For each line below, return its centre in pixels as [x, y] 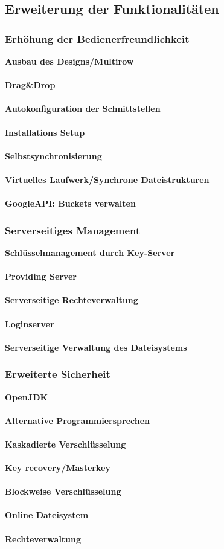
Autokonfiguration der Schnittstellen [83, 108]
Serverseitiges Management [73, 230]
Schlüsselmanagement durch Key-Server [90, 252]
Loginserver [30, 323]
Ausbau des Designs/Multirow [69, 61]
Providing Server [41, 276]
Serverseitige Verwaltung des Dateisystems [96, 347]
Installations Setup [45, 132]
